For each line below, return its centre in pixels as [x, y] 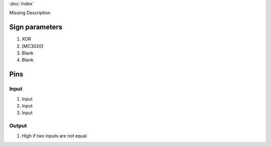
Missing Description [30, 13]
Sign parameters [36, 27]
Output [18, 126]
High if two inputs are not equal [54, 135]
